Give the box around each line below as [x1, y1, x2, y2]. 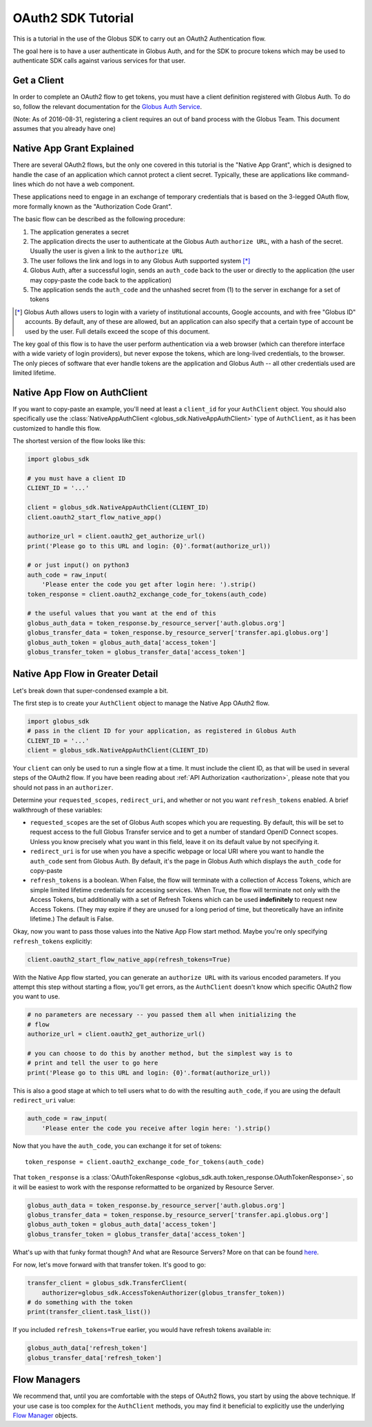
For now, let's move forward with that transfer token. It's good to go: [12, 1261, 207, 1269]
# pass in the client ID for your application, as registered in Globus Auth [27, 727, 296, 735]
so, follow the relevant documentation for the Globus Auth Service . [12, 102, 203, 110]
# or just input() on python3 [27, 562, 130, 569]
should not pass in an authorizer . [12, 783, 114, 792]
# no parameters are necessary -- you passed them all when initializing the [27, 1011, 296, 1019]
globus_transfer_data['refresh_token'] [27, 1354, 162, 1362]
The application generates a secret [30, 227, 130, 236]
